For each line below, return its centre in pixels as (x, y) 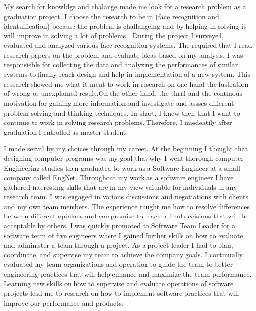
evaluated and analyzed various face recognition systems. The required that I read (128, 45)
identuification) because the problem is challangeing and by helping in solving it (125, 26)
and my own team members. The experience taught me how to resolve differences (127, 206)
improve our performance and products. (64, 302)
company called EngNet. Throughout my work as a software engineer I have (119, 177)
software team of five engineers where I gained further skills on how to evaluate (124, 235)
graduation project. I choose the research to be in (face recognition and (111, 16)
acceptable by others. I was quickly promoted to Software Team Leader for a (120, 226)
